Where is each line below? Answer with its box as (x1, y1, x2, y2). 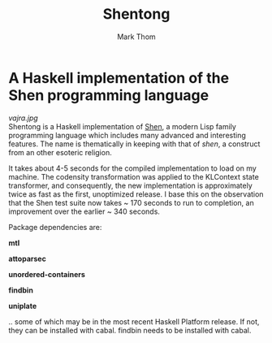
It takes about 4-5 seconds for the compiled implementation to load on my (8, 163, 257, 173)
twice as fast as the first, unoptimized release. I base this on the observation (8, 189, 264, 199)
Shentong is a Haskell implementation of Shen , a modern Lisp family (8, 121, 237, 131)
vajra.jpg (8, 113, 38, 123)
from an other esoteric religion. (8, 147, 112, 157)
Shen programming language (8, 86, 209, 104)
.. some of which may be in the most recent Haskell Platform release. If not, (8, 316, 260, 326)
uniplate (8, 301, 37, 310)
